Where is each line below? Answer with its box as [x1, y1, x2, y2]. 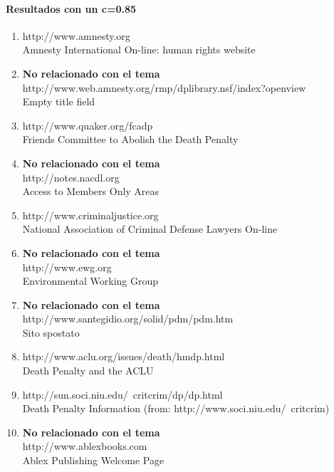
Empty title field [22, 94, 95, 109]
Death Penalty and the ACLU [22, 363, 154, 378]
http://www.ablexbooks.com [22, 439, 147, 453]
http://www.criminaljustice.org [22, 207, 159, 222]
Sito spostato [22, 325, 80, 340]
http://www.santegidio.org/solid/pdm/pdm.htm [22, 311, 234, 326]
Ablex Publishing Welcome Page [22, 453, 165, 468]
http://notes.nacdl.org [22, 169, 120, 184]
